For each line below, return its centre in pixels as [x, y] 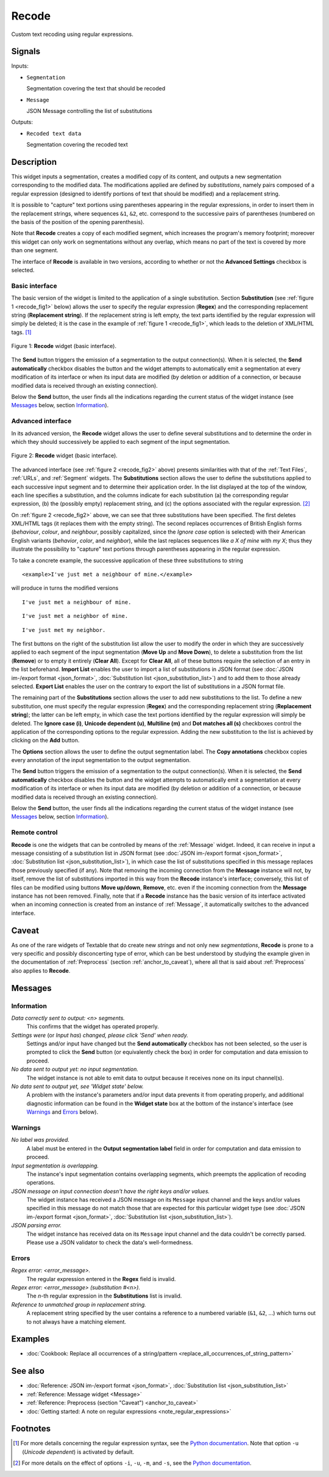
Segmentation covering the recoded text [77, 145]
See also [28, 1371]
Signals [26, 52]
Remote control [34, 832]
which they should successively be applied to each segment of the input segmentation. [121, 441]
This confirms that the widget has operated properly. [93, 1026]
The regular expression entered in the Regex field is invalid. [101, 1279]
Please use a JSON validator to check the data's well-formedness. [110, 1243]
